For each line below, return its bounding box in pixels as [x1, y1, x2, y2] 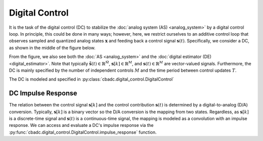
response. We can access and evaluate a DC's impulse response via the [9, 122, 154, 128]
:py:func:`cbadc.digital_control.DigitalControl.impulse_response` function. [9, 129, 157, 135]
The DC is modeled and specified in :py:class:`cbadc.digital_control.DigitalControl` [9, 76, 174, 82]
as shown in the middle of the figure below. [9, 44, 96, 51]
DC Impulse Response [9, 89, 77, 98]
